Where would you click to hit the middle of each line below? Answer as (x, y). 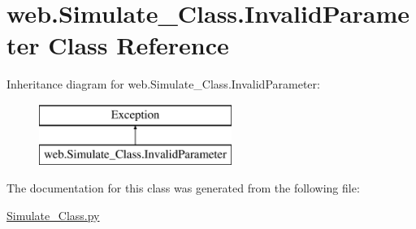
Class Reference (139, 45)
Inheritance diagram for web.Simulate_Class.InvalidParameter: (163, 84)
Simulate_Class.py (53, 215)
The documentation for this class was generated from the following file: (183, 188)
